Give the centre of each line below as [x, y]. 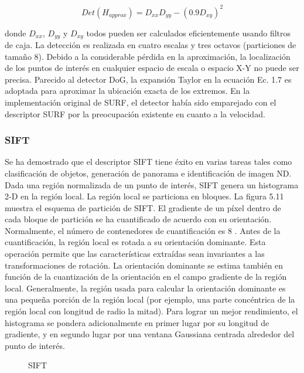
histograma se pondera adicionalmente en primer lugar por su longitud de [137, 322]
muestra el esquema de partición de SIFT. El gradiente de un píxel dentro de [143, 207]
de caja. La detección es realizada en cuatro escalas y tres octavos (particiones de [151, 44]
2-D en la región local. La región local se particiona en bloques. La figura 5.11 [144, 196]
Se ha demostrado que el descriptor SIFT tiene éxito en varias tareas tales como [148, 162]
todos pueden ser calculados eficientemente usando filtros [189, 33]
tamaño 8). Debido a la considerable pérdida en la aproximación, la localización [148, 56]
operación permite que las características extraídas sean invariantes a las [135, 254]
